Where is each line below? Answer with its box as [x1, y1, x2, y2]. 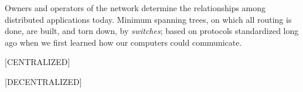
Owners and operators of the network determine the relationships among [5, 2, 266, 13]
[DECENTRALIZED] [5, 75, 82, 87]
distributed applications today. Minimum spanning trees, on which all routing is [5, 13, 292, 25]
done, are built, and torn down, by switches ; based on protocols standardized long [5, 25, 299, 37]
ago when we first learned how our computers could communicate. [5, 36, 242, 48]
